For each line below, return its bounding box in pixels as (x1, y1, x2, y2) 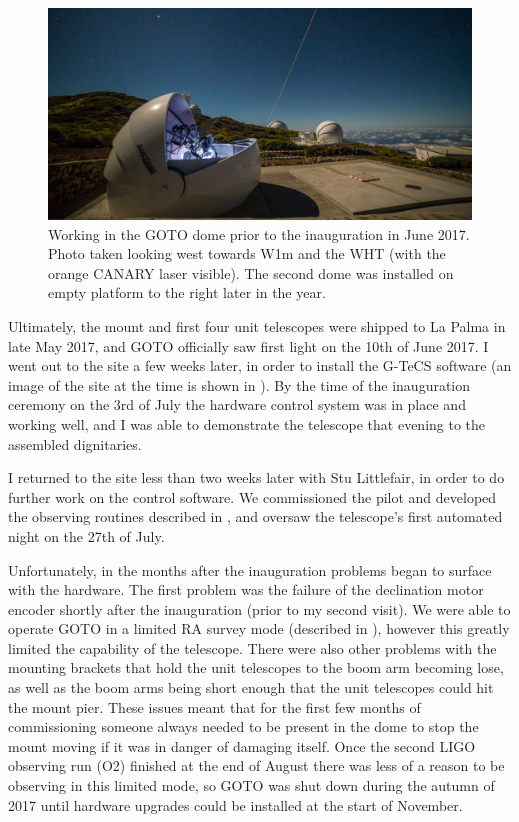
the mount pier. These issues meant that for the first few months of (8, 696, 421, 717)
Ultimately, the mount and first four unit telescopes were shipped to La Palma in (8, 315, 506, 336)
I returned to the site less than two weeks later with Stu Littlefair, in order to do (8, 467, 505, 488)
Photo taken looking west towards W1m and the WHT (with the (48, 243, 446, 264)
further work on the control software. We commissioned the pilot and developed (8, 486, 497, 507)
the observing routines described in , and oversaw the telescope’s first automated (8, 506, 503, 527)
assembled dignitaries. (8, 433, 142, 454)
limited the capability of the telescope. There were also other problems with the (8, 637, 497, 658)
